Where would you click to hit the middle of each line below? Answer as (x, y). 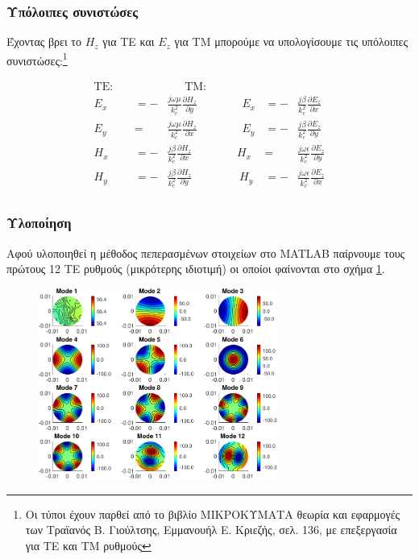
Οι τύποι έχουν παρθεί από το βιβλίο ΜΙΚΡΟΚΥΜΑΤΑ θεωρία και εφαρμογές (213, 513)
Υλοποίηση (39, 223)
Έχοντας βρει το (44, 41)
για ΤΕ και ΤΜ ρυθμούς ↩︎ (88, 545)
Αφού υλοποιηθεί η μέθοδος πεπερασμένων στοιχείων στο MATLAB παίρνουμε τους (206, 253)
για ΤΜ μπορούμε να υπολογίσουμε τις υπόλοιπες (291, 41)
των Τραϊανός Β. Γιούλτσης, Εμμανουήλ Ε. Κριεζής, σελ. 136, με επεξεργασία (211, 530)
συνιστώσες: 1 (37, 59)
